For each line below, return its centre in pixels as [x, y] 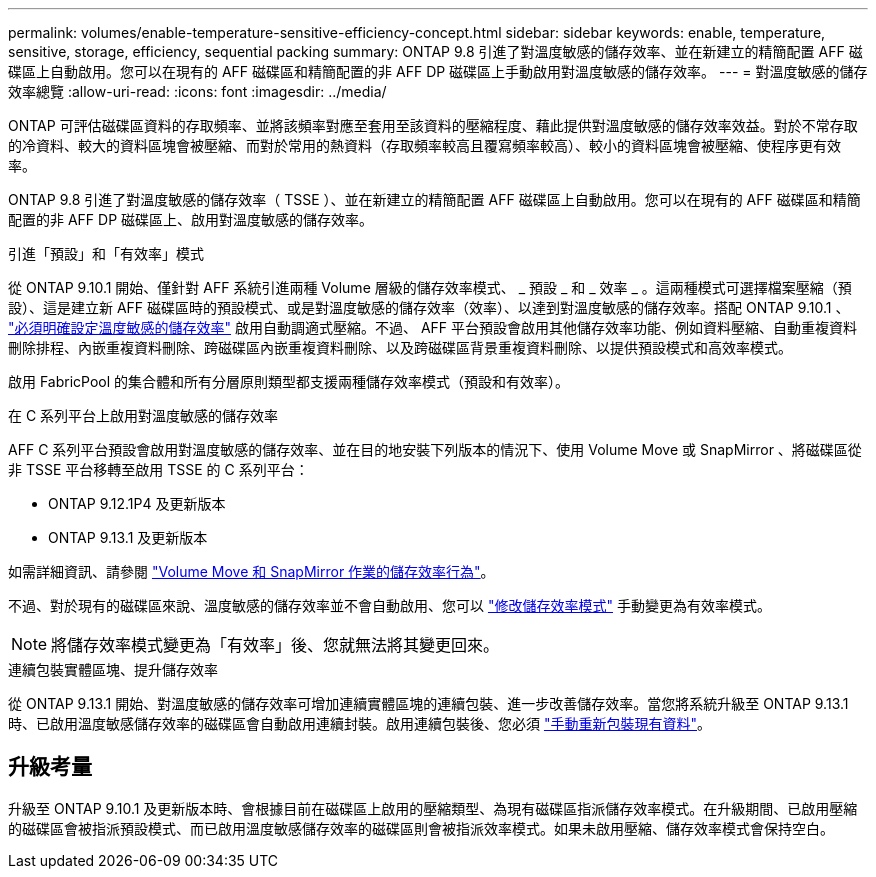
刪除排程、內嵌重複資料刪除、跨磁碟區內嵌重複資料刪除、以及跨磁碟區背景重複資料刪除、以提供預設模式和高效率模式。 [400, 347]
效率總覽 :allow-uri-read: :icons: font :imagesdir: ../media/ [197, 91]
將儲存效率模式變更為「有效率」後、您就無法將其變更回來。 [275, 645]
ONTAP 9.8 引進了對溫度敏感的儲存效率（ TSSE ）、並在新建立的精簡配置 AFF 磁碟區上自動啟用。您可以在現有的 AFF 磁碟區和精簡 [434, 199]
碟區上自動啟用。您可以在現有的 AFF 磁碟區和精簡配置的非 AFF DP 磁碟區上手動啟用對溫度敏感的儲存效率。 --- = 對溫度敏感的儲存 [438, 71]
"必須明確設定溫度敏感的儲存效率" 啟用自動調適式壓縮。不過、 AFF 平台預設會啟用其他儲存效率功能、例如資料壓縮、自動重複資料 [433, 327]
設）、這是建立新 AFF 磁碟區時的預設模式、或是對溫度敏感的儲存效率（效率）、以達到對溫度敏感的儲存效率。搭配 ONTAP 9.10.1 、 [429, 307]
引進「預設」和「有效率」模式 [106, 253]
